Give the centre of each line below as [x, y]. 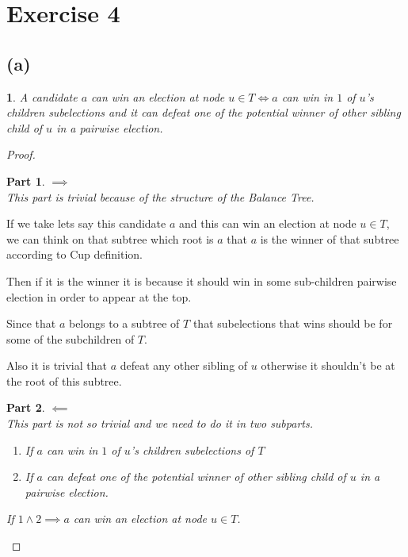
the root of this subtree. [64, 380]
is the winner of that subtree [330, 238]
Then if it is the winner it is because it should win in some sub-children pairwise [202, 280]
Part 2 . [26, 407]
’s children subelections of [192, 449]
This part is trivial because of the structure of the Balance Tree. [160, 196]
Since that [31, 323]
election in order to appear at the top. [99, 296]
